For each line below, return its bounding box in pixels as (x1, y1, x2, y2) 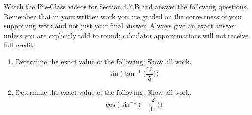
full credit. (4, 40, 35, 50)
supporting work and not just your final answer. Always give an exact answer (4, 21, 236, 31)
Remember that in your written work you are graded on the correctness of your (4, 11, 243, 21)
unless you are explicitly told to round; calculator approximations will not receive (4, 30, 249, 40)
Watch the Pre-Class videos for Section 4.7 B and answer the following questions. (4, 1, 248, 11)
